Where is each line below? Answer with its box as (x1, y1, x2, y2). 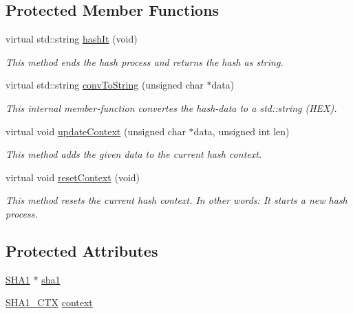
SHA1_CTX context (6, 295, 93, 310)
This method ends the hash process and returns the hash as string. (6, 54, 284, 69)
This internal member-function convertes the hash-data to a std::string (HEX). (6, 100, 337, 115)
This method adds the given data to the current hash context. (6, 147, 262, 161)
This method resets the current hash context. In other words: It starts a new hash (6, 193, 347, 207)
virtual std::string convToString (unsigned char (6, 78, 204, 92)
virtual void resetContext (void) (6, 170, 140, 184)
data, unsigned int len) (193, 124, 290, 138)
